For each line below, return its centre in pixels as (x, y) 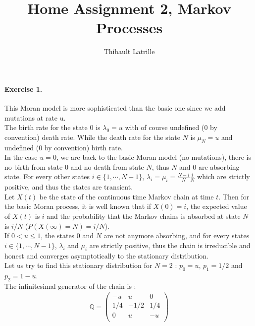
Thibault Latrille (129, 51)
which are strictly (224, 176)
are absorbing (219, 166)
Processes (129, 28)
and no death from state (107, 166)
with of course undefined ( (165, 127)
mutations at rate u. (35, 117)
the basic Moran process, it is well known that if (78, 206)
